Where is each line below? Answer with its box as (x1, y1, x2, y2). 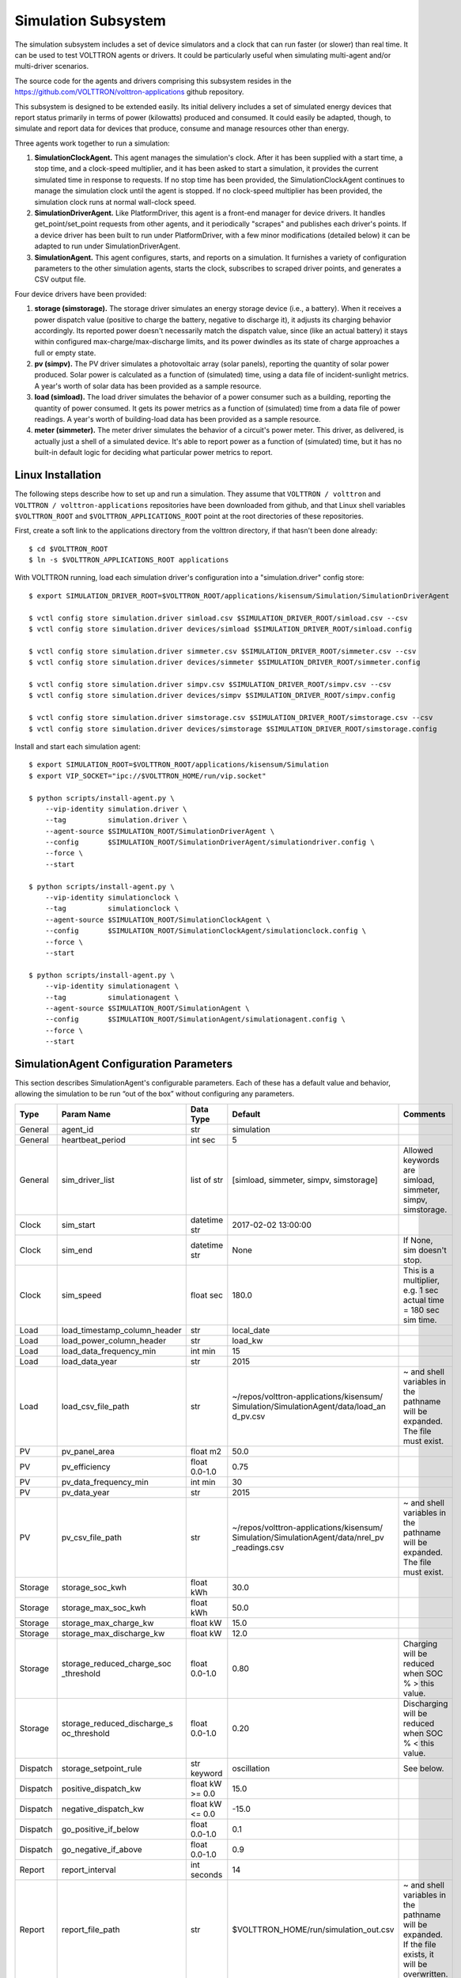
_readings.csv (232, 1541, 285, 1552)
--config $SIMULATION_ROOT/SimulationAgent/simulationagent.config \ (44, 1015, 346, 1024)
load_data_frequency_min (61, 1345, 157, 1356)
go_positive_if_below (61, 1824, 140, 1835)
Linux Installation (14, 468, 102, 482)
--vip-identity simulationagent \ (44, 982, 179, 991)
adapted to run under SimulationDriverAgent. (34, 241, 181, 251)
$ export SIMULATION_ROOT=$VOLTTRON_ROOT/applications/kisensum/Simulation (28, 760, 329, 769)
